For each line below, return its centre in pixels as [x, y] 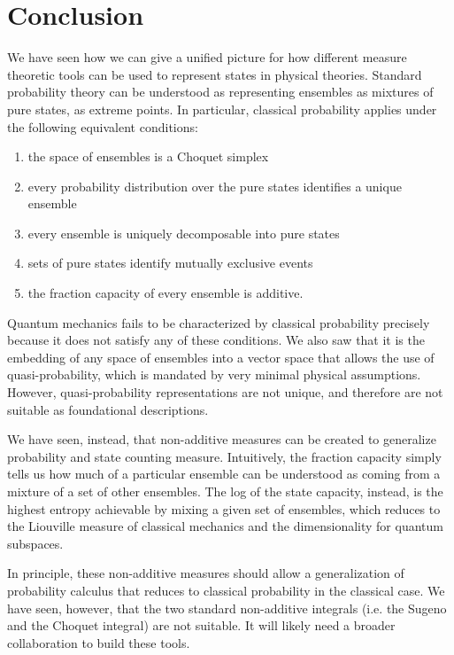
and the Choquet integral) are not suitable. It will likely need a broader [201, 625]
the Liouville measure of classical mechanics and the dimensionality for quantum [225, 526]
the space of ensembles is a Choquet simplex [148, 156]
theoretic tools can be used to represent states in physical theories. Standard [215, 74]
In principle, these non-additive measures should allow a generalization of [206, 573]
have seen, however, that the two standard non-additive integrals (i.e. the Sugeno [227, 608]
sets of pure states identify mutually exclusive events [170, 263]
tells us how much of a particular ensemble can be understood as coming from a [224, 474]
